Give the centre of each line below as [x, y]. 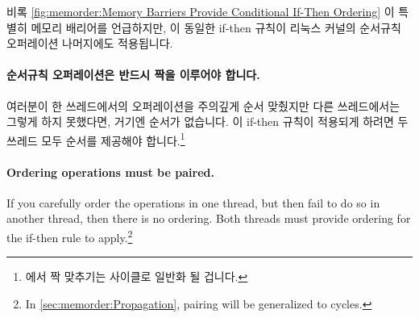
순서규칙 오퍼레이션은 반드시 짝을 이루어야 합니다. [133, 75]
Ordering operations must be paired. [110, 172]
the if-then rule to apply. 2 [70, 236]
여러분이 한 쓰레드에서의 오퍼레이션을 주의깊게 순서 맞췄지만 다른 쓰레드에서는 [203, 105]
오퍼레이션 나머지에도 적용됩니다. [90, 43]
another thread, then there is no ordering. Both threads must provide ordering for [209, 218]
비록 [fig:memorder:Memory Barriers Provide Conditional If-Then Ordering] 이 [201, 11]
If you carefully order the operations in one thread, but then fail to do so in [193, 202]
